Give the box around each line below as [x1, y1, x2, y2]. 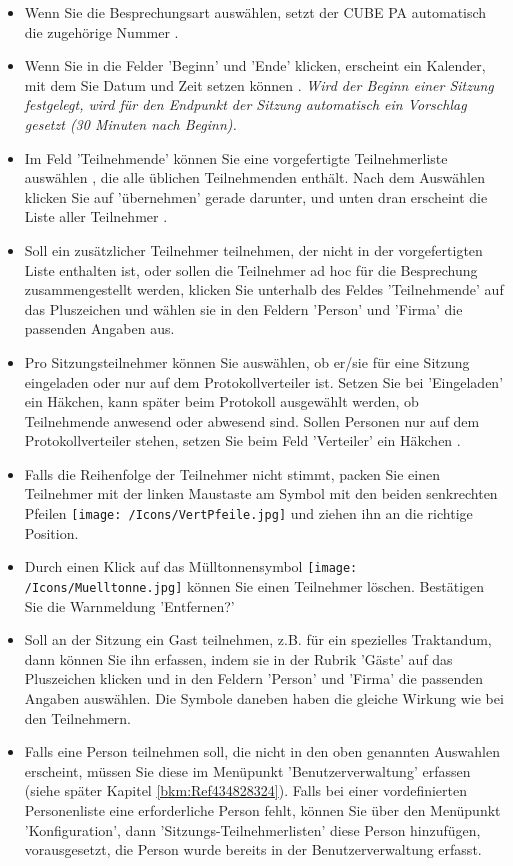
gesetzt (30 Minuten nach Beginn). [24, 113, 237, 134]
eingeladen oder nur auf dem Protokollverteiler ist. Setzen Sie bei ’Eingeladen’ [24, 371, 504, 392]
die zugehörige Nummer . [24, 21, 179, 42]
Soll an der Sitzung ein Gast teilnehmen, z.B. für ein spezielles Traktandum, [24, 629, 492, 650]
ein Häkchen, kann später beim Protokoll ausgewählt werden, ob [24, 391, 419, 412]
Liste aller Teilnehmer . [24, 206, 168, 227]
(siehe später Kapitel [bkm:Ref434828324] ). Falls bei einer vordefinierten [24, 780, 468, 801]
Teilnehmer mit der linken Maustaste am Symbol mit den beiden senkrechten [24, 483, 498, 504]
